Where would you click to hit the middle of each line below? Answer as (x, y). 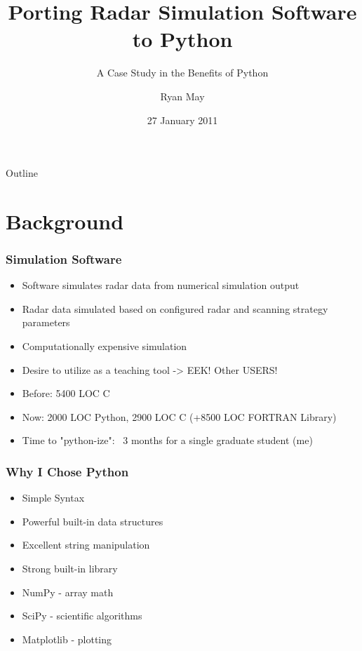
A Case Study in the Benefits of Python (182, 73)
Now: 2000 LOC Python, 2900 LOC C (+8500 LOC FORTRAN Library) (179, 416)
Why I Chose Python (67, 471)
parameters (46, 322)
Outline (22, 173)
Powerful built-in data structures (93, 521)
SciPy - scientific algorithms (82, 616)
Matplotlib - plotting (67, 639)
